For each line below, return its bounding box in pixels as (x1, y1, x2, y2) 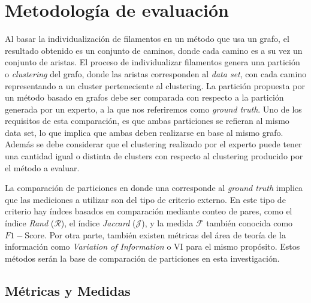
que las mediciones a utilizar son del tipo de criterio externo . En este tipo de (5, 193, 286, 205)
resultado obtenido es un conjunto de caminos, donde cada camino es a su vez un (5, 44, 303, 56)
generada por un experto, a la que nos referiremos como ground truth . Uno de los (5, 102, 302, 115)
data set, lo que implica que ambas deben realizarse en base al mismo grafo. (5, 126, 283, 138)
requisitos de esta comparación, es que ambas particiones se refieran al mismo (5, 114, 289, 127)
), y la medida (141, 217, 194, 229)
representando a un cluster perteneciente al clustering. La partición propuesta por (5, 79, 305, 92)
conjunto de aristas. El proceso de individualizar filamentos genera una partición (5, 56, 300, 68)
